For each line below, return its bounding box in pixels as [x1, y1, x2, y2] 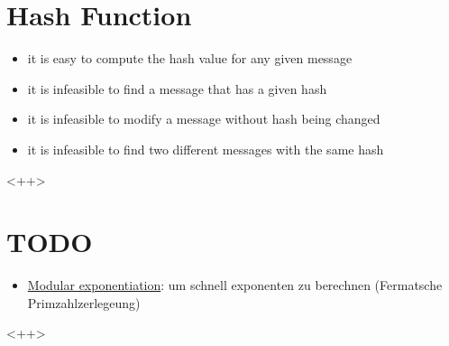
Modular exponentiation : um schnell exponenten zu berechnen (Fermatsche [27, 276, 443, 295]
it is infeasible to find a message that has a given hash [27, 79, 327, 98]
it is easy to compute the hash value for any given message [27, 49, 353, 68]
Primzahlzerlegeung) [27, 293, 141, 312]
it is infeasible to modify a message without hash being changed [27, 109, 380, 128]
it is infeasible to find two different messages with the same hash [27, 139, 384, 158]
